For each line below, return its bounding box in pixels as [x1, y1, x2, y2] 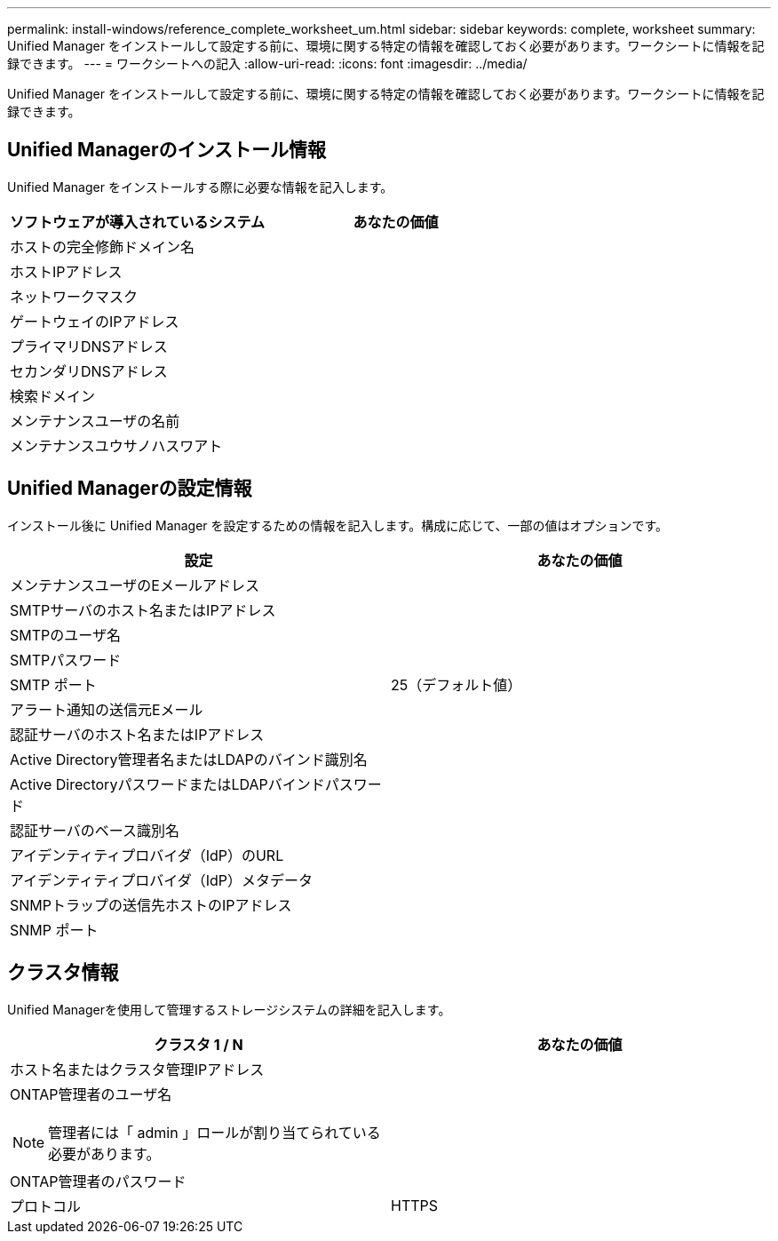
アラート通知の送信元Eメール [10, 700, 203, 719]
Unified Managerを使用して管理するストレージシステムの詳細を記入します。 [7, 1001, 451, 1017]
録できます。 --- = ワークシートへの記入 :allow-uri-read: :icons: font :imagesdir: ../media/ [7, 56, 528, 71]
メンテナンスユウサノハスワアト [10, 436, 223, 455]
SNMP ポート [10, 920, 99, 939]
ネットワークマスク [10, 287, 139, 306]
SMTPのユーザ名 [10, 625, 121, 644]
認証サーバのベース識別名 [10, 821, 180, 839]
